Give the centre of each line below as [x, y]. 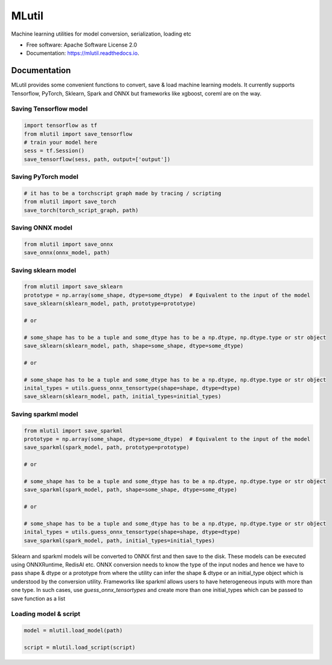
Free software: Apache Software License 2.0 [82, 45]
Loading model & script [46, 614]
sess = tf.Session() [54, 151]
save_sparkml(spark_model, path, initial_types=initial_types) [120, 540]
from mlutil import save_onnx [69, 244]
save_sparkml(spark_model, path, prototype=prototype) [107, 448]
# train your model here [61, 142]
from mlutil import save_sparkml [73, 431]
